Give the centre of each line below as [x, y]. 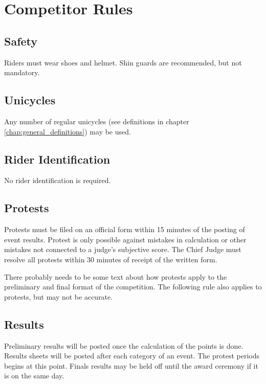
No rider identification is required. [58, 180]
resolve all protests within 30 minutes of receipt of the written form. [111, 259]
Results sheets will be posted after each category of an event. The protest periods [132, 356]
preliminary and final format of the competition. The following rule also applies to [133, 287]
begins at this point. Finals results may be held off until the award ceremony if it [131, 365]
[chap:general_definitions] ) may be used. [68, 131]
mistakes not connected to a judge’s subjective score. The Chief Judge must [123, 249]
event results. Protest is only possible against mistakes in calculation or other [125, 239]
